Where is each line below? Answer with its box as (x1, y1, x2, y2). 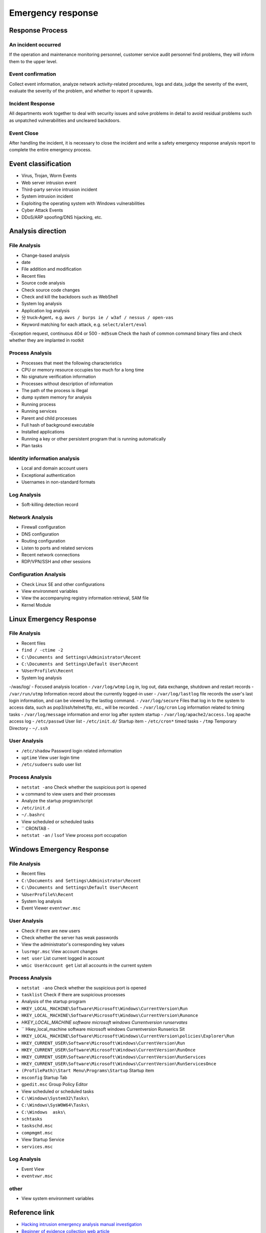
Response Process (9, 26, 68, 35)
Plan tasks (21, 443, 43, 449)
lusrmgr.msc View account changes (21, 948, 98, 954)
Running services (21, 408, 57, 414)
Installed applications (21, 429, 65, 435)
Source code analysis (21, 280, 66, 286)
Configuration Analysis (9, 571, 66, 578)
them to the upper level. (9, 58, 58, 64)
